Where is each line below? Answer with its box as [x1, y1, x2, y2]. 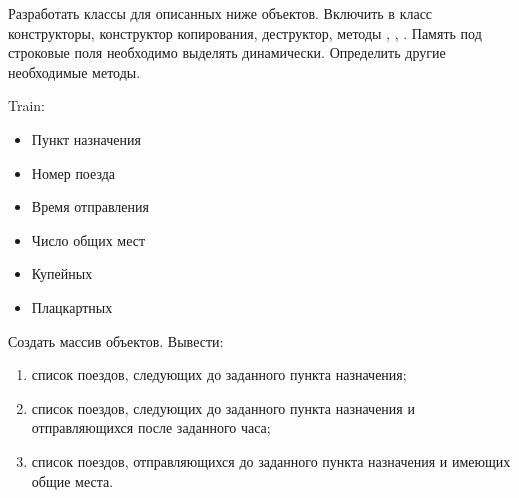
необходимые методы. [8, 61, 141, 82]
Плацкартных [31, 296, 113, 317]
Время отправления [31, 196, 149, 217]
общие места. [31, 470, 114, 491]
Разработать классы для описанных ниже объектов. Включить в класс [8, 3, 433, 23]
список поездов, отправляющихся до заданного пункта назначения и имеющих [31, 450, 511, 471]
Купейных [31, 263, 93, 284]
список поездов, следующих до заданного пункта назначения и [31, 397, 415, 418]
